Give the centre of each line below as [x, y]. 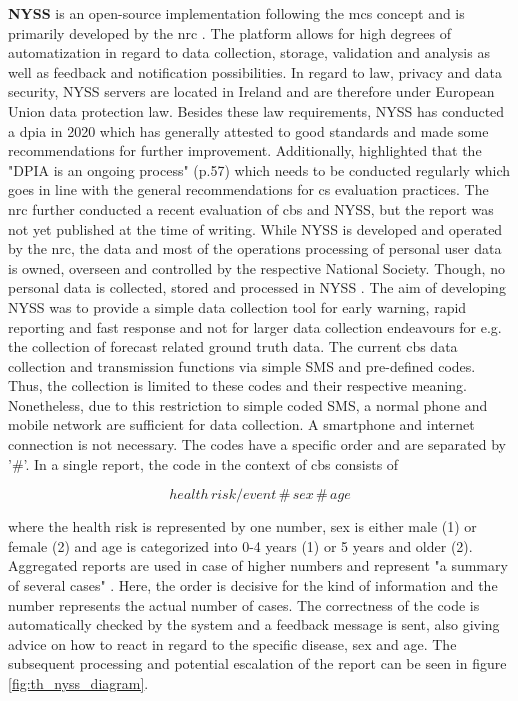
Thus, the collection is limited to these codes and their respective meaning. [237, 385]
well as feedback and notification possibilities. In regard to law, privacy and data [255, 71]
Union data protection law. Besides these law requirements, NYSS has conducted [256, 110]
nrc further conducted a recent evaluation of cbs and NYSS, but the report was [251, 208]
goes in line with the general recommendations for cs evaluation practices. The [248, 189]
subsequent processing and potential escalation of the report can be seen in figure [257, 663]
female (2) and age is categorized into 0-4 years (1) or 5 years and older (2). [240, 545]
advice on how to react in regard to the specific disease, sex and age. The [232, 643]
